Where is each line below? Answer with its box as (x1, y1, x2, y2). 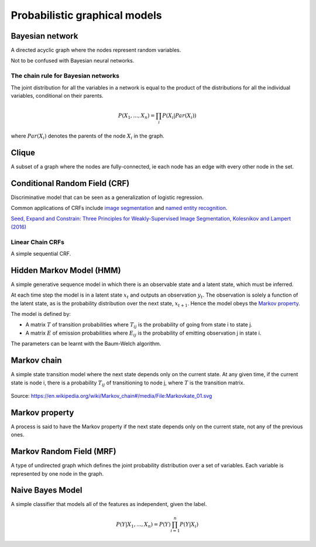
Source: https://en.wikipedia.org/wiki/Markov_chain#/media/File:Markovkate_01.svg (11, 392, 212, 399)
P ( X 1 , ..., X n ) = (118, 112, 155, 120)
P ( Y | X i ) (179, 521, 199, 529)
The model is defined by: (11, 311, 71, 318)
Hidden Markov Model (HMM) (11, 265, 121, 275)
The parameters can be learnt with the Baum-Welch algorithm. (11, 340, 162, 348)
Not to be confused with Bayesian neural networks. (11, 57, 135, 64)
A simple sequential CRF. (11, 250, 71, 257)
